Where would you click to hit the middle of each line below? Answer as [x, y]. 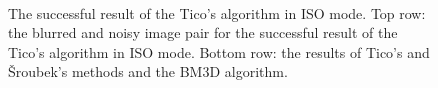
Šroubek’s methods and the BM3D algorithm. [148, 71]
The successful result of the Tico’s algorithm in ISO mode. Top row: [217, 12]
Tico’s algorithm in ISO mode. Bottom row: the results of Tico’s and [219, 51]
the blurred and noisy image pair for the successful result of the [203, 32]
